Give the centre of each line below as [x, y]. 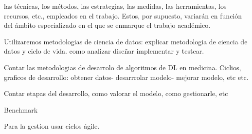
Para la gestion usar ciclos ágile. [52, 126]
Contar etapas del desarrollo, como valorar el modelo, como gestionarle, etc [116, 93]
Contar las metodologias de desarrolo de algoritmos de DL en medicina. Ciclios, [123, 67]
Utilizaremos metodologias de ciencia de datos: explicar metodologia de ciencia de [126, 41]
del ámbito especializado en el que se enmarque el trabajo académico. [107, 25]
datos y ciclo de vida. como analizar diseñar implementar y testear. [104, 51]
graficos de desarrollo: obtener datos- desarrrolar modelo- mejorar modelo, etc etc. [126, 77]
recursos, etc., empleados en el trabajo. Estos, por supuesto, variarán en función [123, 15]
